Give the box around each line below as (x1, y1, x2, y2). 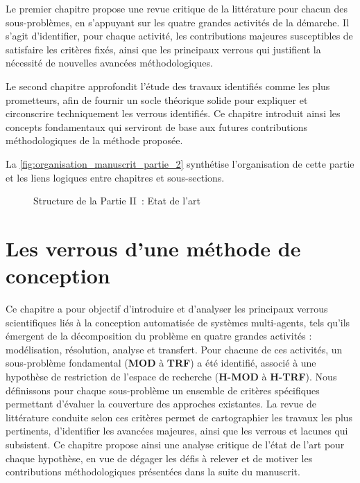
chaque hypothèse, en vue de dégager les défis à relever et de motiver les (6, 450, 313, 465)
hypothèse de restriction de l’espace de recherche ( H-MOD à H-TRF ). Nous (6, 369, 337, 383)
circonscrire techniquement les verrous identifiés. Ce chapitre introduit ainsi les (6, 106, 341, 121)
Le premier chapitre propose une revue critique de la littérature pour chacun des (6, 1, 348, 15)
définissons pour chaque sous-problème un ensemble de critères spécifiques (6, 383, 320, 397)
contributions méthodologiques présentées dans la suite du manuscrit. (6, 464, 300, 479)
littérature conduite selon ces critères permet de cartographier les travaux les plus (6, 410, 353, 424)
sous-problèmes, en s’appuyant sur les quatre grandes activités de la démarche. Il (6, 15, 350, 29)
